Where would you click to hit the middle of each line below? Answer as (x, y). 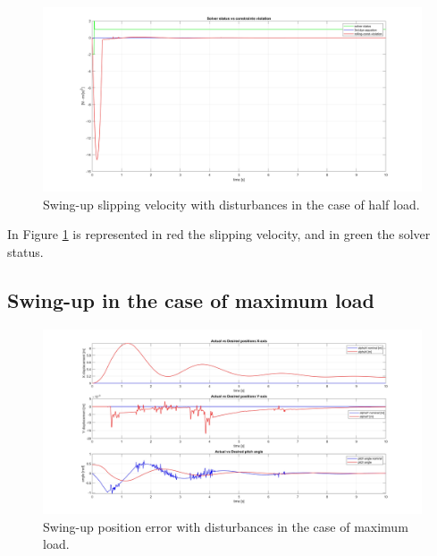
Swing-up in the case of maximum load (191, 299)
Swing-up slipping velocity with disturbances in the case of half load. (231, 204)
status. (25, 251)
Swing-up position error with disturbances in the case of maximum (226, 526)
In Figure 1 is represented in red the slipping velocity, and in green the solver (219, 234)
